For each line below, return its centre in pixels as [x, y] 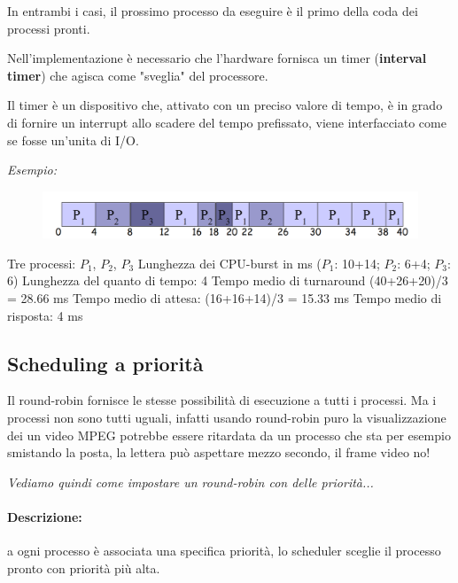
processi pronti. [49, 28]
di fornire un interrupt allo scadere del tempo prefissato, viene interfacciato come [227, 122]
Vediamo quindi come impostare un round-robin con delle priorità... [190, 482]
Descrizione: [45, 516]
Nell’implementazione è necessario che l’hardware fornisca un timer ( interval [217, 58]
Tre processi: [42, 263]
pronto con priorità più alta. [84, 567]
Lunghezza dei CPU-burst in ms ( [229, 263]
